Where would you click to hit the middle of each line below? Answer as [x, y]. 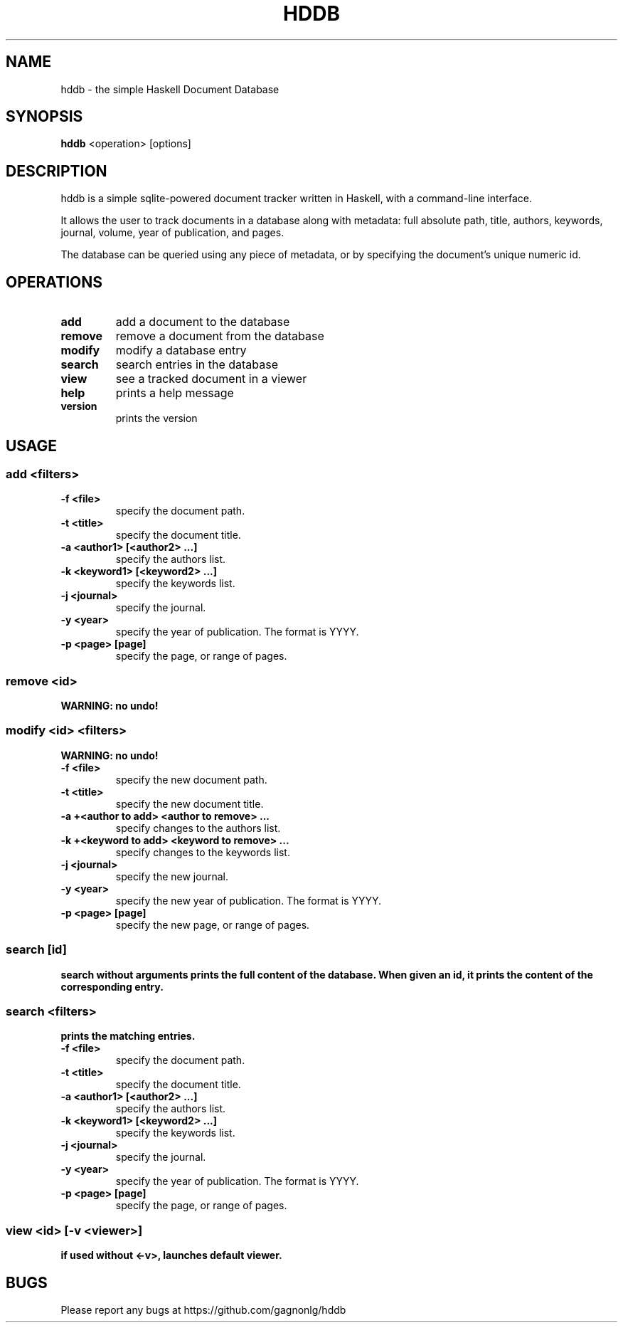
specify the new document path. [191, 779]
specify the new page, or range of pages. [213, 924]
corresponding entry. [112, 986]
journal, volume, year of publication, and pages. [172, 233]
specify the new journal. [172, 876]
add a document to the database [203, 322]
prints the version [156, 418]
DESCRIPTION [57, 171]
